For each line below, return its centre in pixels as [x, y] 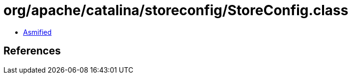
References [32, 51]
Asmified [38, 32]
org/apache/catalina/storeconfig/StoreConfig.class [176, 10]
